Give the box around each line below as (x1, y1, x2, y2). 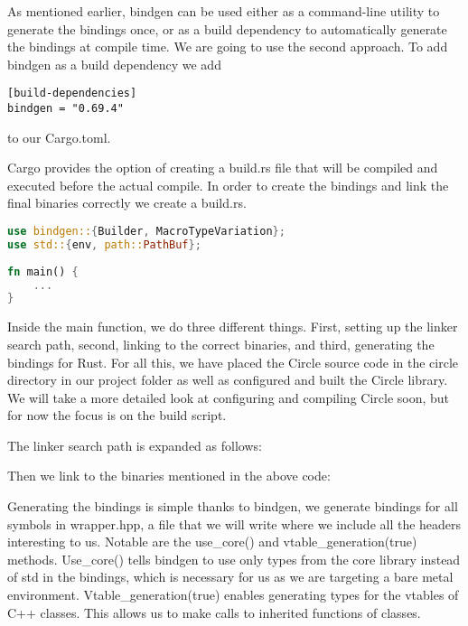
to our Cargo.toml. (7, 127, 111, 146)
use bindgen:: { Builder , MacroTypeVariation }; (7, 225, 285, 238)
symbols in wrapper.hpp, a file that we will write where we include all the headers (7, 514, 462, 533)
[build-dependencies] (7, 87, 137, 100)
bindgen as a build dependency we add (7, 54, 221, 73)
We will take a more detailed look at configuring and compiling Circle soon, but (7, 388, 450, 406)
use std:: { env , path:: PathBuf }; (7, 238, 201, 251)
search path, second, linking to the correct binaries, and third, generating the (7, 334, 435, 353)
